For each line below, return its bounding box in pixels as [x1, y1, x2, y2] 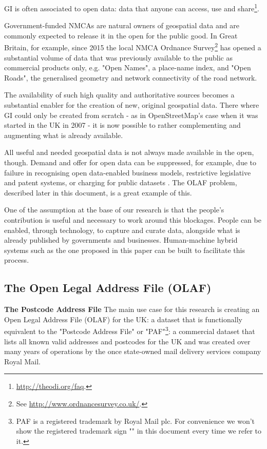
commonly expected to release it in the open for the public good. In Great [4, 30, 238, 41]
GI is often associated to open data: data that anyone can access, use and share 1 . [4, 2, 259, 13]
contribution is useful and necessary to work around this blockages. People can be [4, 214, 261, 225]
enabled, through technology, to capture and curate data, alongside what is [4, 224, 240, 235]
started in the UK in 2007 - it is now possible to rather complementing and [4, 120, 241, 130]
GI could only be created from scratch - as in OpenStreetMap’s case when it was [4, 109, 258, 120]
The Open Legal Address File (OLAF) [4, 280, 212, 296]
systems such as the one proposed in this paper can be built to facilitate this [4, 244, 245, 255]
